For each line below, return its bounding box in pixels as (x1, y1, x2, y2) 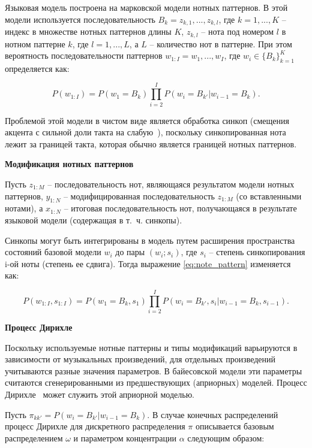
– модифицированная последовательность (63, 189, 215, 202)
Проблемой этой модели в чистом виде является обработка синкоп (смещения (5, 114, 290, 126)
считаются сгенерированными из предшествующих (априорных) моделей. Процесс (5, 376, 307, 389)
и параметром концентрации (73, 431, 177, 444)
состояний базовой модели (5, 246, 101, 258)
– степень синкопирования (209, 246, 305, 258)
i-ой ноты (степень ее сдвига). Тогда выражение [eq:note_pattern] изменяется (5, 257, 291, 270)
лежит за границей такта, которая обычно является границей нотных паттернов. (5, 137, 297, 150)
